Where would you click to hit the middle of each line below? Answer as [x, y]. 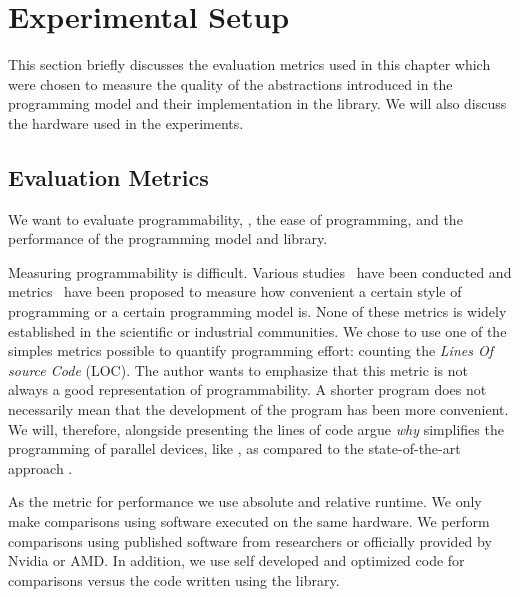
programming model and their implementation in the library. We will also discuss [257, 103]
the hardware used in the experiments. [126, 122]
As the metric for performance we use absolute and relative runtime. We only [245, 501]
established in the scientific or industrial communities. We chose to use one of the [257, 330]
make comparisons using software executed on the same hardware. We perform [249, 521]
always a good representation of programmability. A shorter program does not [247, 389]
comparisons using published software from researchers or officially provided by [250, 540]
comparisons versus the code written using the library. [174, 579]
